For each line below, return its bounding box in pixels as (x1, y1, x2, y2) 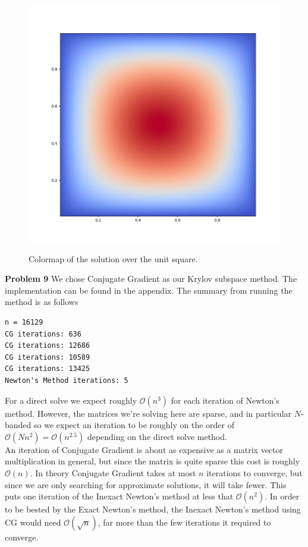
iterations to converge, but (206, 466, 303, 479)
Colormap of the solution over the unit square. (29, 252, 198, 265)
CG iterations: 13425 (5, 364, 90, 373)
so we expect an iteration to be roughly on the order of (34, 419, 235, 431)
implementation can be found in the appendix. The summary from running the (5, 284, 293, 296)
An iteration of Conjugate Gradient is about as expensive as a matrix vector (5, 443, 284, 455)
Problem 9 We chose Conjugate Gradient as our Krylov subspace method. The (5, 272, 297, 285)
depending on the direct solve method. (87, 430, 227, 442)
